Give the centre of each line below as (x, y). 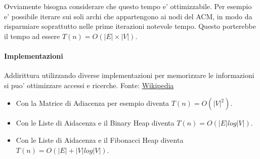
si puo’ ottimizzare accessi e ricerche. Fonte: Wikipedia (89, 85)
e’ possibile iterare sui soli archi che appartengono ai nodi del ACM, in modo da (128, 16)
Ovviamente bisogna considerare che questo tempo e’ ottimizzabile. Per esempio (128, 6)
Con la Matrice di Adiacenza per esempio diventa (93, 103)
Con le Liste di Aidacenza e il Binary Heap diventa (95, 123)
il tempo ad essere (32, 36)
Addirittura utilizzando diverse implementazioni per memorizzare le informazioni (129, 75)
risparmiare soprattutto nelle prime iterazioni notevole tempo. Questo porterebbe (130, 26)
